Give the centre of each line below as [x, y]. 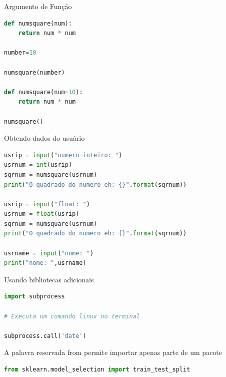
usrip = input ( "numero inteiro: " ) [63, 155]
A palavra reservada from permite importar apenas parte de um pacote [113, 352]
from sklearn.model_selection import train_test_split [97, 369]
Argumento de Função [38, 6]
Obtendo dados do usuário [44, 138]
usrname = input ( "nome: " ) [49, 253]
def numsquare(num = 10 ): [43, 92]
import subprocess [34, 297]
